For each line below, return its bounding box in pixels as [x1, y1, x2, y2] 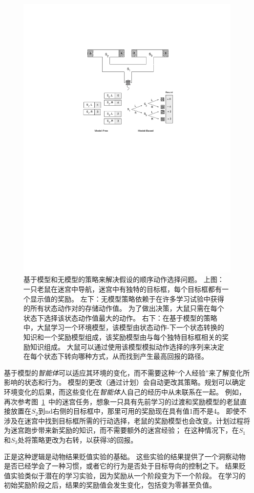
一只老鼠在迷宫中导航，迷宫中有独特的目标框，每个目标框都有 [23, 284, 222, 294]
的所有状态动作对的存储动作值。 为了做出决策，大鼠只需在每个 [23, 303, 224, 313]
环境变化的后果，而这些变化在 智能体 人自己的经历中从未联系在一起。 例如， [4, 387, 246, 397]
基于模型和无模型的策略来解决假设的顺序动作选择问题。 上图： [23, 274, 224, 284]
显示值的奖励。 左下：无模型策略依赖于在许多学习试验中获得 [30, 293, 224, 304]
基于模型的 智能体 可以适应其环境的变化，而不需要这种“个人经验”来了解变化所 [4, 367, 250, 377]
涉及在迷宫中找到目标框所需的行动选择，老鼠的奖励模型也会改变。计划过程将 [4, 415, 250, 425]
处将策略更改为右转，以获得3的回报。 [18, 434, 138, 445]
